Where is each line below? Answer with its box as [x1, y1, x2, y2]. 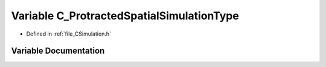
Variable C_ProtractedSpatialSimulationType [11, 9, 240, 22]
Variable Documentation [11, 46, 105, 56]
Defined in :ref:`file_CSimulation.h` [26, 30, 112, 37]
